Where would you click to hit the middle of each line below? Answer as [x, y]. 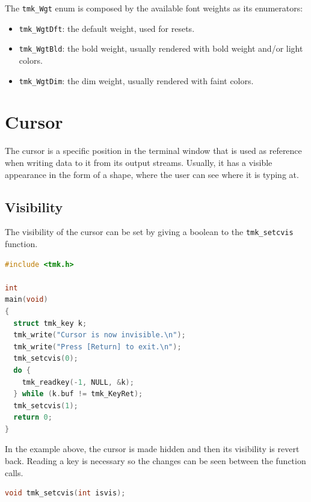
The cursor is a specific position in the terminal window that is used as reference [153, 151]
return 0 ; [33, 418]
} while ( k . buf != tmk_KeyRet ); [78, 394]
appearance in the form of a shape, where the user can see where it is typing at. [152, 174]
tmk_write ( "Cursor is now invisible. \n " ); [100, 335]
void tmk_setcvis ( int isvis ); [65, 493]
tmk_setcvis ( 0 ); [46, 359]
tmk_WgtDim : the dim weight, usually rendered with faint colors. [136, 80]
